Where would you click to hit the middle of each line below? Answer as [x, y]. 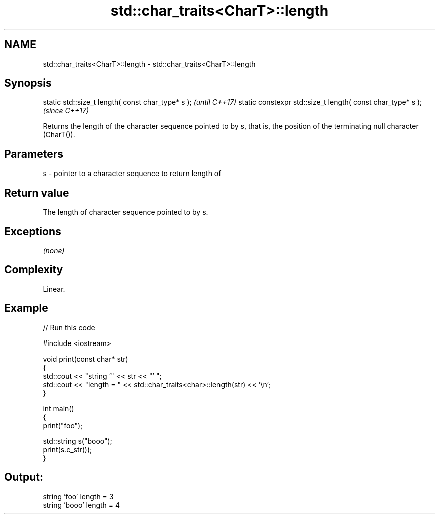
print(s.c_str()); [67, 449]
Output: [24, 477]
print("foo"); [63, 425]
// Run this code [69, 327]
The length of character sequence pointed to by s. [126, 212]
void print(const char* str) [85, 359]
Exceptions [33, 231]
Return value [37, 193]
